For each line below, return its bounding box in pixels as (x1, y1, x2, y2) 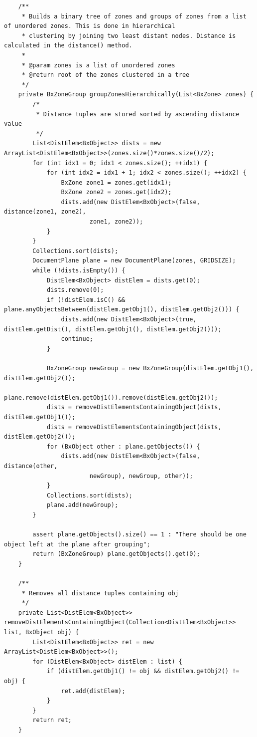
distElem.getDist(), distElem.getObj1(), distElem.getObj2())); (4, 325, 222, 333)
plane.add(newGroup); (46, 501, 119, 509)
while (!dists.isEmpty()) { (32, 267, 126, 274)
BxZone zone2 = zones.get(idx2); (61, 189, 172, 196)
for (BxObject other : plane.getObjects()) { (46, 443, 200, 450)
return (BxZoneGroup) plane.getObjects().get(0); (32, 550, 200, 558)
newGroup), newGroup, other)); (89, 472, 193, 480)
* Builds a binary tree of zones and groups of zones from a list (21, 12, 247, 20)
